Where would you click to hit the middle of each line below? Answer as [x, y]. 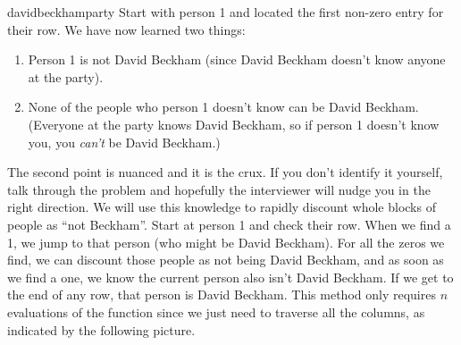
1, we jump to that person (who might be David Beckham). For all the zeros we [226, 242]
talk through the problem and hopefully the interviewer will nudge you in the [219, 189]
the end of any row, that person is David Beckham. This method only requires [222, 295]
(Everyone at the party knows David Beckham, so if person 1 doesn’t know [234, 124]
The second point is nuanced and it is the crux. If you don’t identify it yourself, [225, 172]
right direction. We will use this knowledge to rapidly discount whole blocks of [222, 207]
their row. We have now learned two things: [126, 29]
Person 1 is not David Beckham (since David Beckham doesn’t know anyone [237, 59]
